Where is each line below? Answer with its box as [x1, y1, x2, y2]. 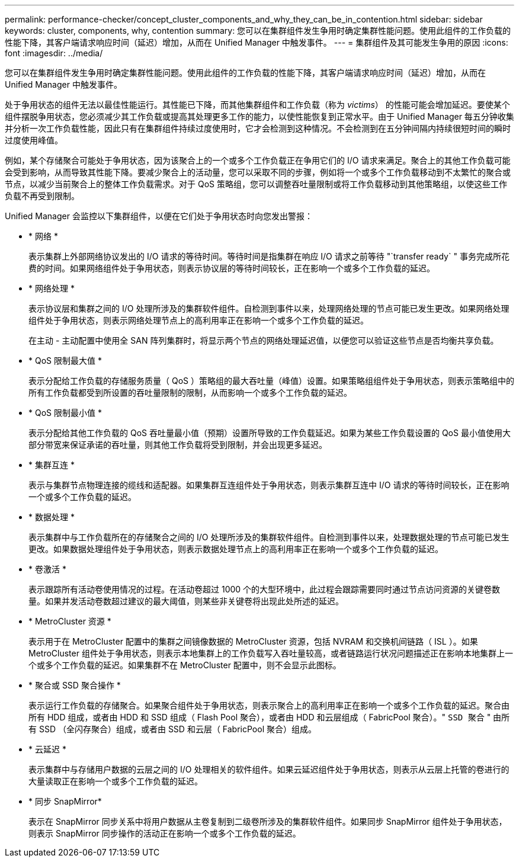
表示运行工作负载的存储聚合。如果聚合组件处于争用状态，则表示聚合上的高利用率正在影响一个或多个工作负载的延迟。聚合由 [28, 700, 510, 710]
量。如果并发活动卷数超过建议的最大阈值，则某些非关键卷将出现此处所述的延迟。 [28, 596, 344, 606]
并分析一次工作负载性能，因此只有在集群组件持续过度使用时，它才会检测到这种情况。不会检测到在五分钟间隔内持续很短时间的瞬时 [5, 123, 511, 133]
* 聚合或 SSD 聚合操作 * [28, 680, 121, 690]
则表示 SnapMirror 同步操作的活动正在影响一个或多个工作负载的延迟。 [28, 828, 301, 838]
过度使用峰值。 [5, 135, 63, 145]
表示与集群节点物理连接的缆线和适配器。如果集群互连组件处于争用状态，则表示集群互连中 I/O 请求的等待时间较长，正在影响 [28, 480, 510, 490]
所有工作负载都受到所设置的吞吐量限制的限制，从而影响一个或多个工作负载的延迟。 [28, 387, 352, 398]
